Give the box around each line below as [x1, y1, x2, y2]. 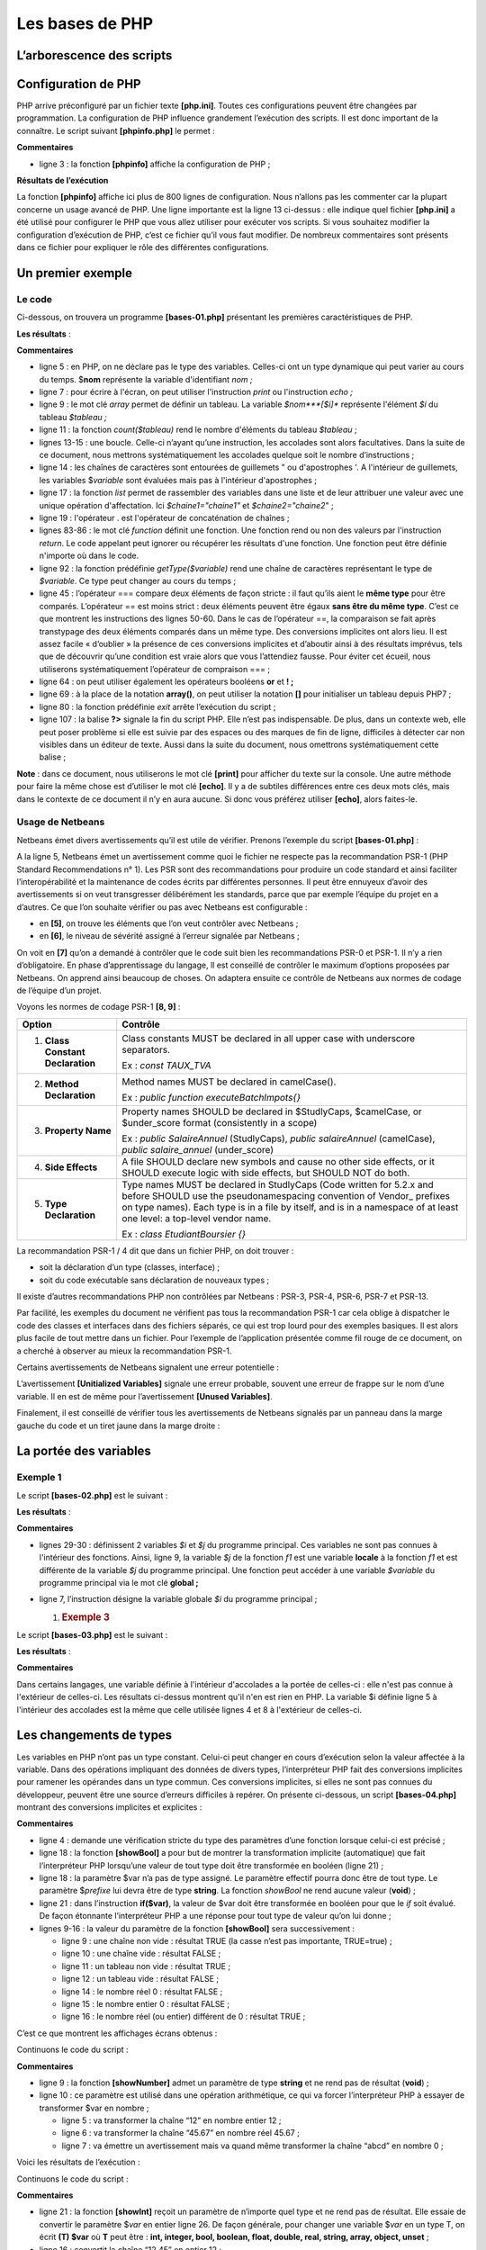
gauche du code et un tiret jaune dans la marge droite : [16, 1420, 220, 1431]
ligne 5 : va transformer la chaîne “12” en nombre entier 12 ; [61, 2115, 282, 2126]
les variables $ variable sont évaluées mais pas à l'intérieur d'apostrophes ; [39, 474, 318, 485]
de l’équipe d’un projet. [16, 985, 103, 996]
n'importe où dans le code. [39, 550, 139, 562]
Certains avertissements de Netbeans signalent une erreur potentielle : [16, 1362, 279, 1372]
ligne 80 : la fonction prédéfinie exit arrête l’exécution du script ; [39, 701, 276, 712]
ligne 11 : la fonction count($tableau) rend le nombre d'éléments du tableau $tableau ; [39, 424, 357, 436]
